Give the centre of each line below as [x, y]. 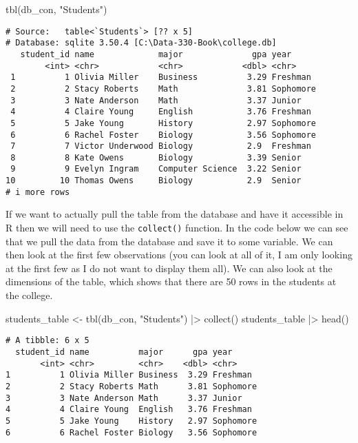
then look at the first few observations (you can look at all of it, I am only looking [179, 255]
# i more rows [38, 192]
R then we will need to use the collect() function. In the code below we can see [177, 228]
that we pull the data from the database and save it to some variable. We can [169, 241]
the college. [29, 295]
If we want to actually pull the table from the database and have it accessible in [175, 214]
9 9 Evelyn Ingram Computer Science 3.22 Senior [156, 169]
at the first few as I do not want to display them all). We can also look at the [169, 268]
